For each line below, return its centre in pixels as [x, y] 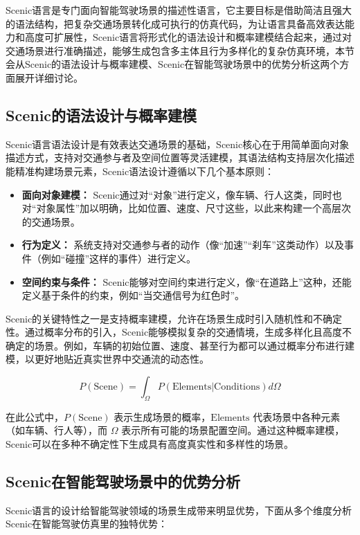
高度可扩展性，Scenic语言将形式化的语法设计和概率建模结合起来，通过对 [188, 37]
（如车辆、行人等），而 [56, 430]
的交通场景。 [51, 221]
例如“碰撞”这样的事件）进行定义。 [119, 258]
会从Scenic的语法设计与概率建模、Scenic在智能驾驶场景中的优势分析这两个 [173, 64]
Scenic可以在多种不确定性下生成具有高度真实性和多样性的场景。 [150, 444]
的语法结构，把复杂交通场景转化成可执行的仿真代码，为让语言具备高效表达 [175, 23]
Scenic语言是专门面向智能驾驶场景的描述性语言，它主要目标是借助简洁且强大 [179, 10]
